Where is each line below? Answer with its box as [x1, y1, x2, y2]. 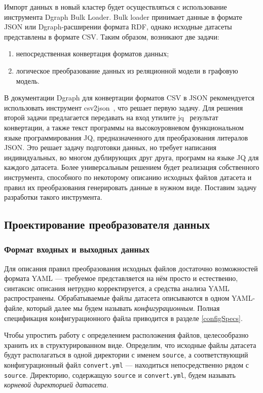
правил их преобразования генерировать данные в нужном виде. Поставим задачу [4, 182, 257, 192]
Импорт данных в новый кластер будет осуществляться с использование [4, 2, 227, 12]
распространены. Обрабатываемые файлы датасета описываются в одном [4, 293, 230, 303]
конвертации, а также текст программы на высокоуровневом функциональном [4, 122, 244, 132]
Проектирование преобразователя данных [4, 217, 210, 232]
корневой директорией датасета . [4, 379, 108, 390]
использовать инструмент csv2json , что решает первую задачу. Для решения [4, 102, 243, 113]
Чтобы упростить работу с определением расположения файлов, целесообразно [4, 330, 249, 340]
